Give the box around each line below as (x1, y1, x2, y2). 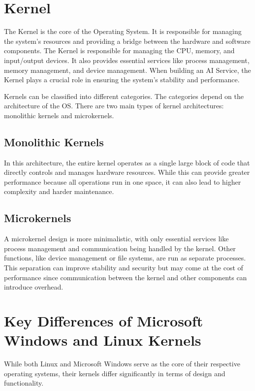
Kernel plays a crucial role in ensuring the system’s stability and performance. (4, 74, 240, 85)
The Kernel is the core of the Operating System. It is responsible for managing (4, 26, 242, 36)
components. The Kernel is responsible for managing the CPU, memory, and (4, 45, 235, 56)
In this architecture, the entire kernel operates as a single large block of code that (4, 157, 250, 167)
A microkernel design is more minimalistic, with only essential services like (4, 233, 229, 244)
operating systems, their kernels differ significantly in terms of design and (4, 368, 225, 378)
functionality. (4, 378, 44, 388)
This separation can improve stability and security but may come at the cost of (4, 262, 243, 273)
